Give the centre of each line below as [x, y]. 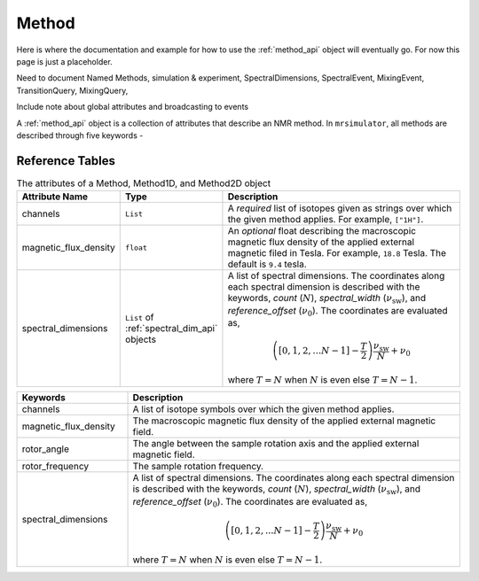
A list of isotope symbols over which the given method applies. [263, 409]
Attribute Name [55, 197]
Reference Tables [66, 161]
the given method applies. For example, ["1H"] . [326, 220]
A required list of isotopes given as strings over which [340, 208]
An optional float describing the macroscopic [322, 231]
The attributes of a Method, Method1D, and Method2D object [143, 183]
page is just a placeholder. [64, 61]
